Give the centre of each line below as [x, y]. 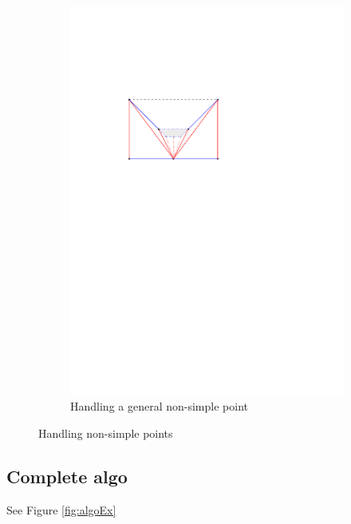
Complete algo [67, 476]
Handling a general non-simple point [159, 406]
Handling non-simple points [106, 433]
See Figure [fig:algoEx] [61, 509]
